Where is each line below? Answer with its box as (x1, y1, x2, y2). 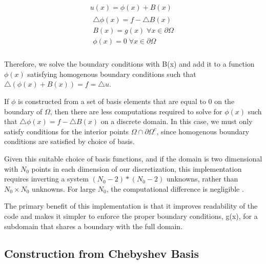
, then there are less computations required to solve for (50, 106, 222, 116)
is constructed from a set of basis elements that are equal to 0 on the (18, 95, 235, 106)
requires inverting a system (4, 173, 89, 184)
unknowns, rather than (166, 173, 238, 184)
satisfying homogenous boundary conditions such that (27, 68, 196, 79)
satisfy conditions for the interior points (4, 126, 129, 136)
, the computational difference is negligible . (106, 183, 244, 194)
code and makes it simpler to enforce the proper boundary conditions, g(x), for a (4, 210, 258, 221)
